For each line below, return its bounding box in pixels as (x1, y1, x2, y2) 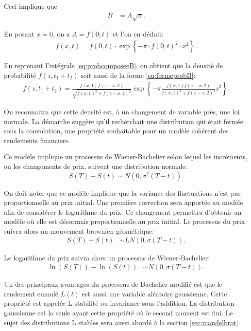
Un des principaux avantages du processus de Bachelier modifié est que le (4, 279, 222, 289)
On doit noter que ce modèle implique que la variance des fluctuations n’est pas (4, 187, 241, 198)
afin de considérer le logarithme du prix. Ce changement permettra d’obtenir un (4, 206, 242, 217)
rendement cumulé (4, 288, 59, 298)
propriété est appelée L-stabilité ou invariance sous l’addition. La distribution (4, 298, 234, 308)
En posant (4, 29, 34, 39)
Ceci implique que (4, 1, 57, 11)
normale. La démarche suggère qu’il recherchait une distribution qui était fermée (4, 116, 243, 126)
